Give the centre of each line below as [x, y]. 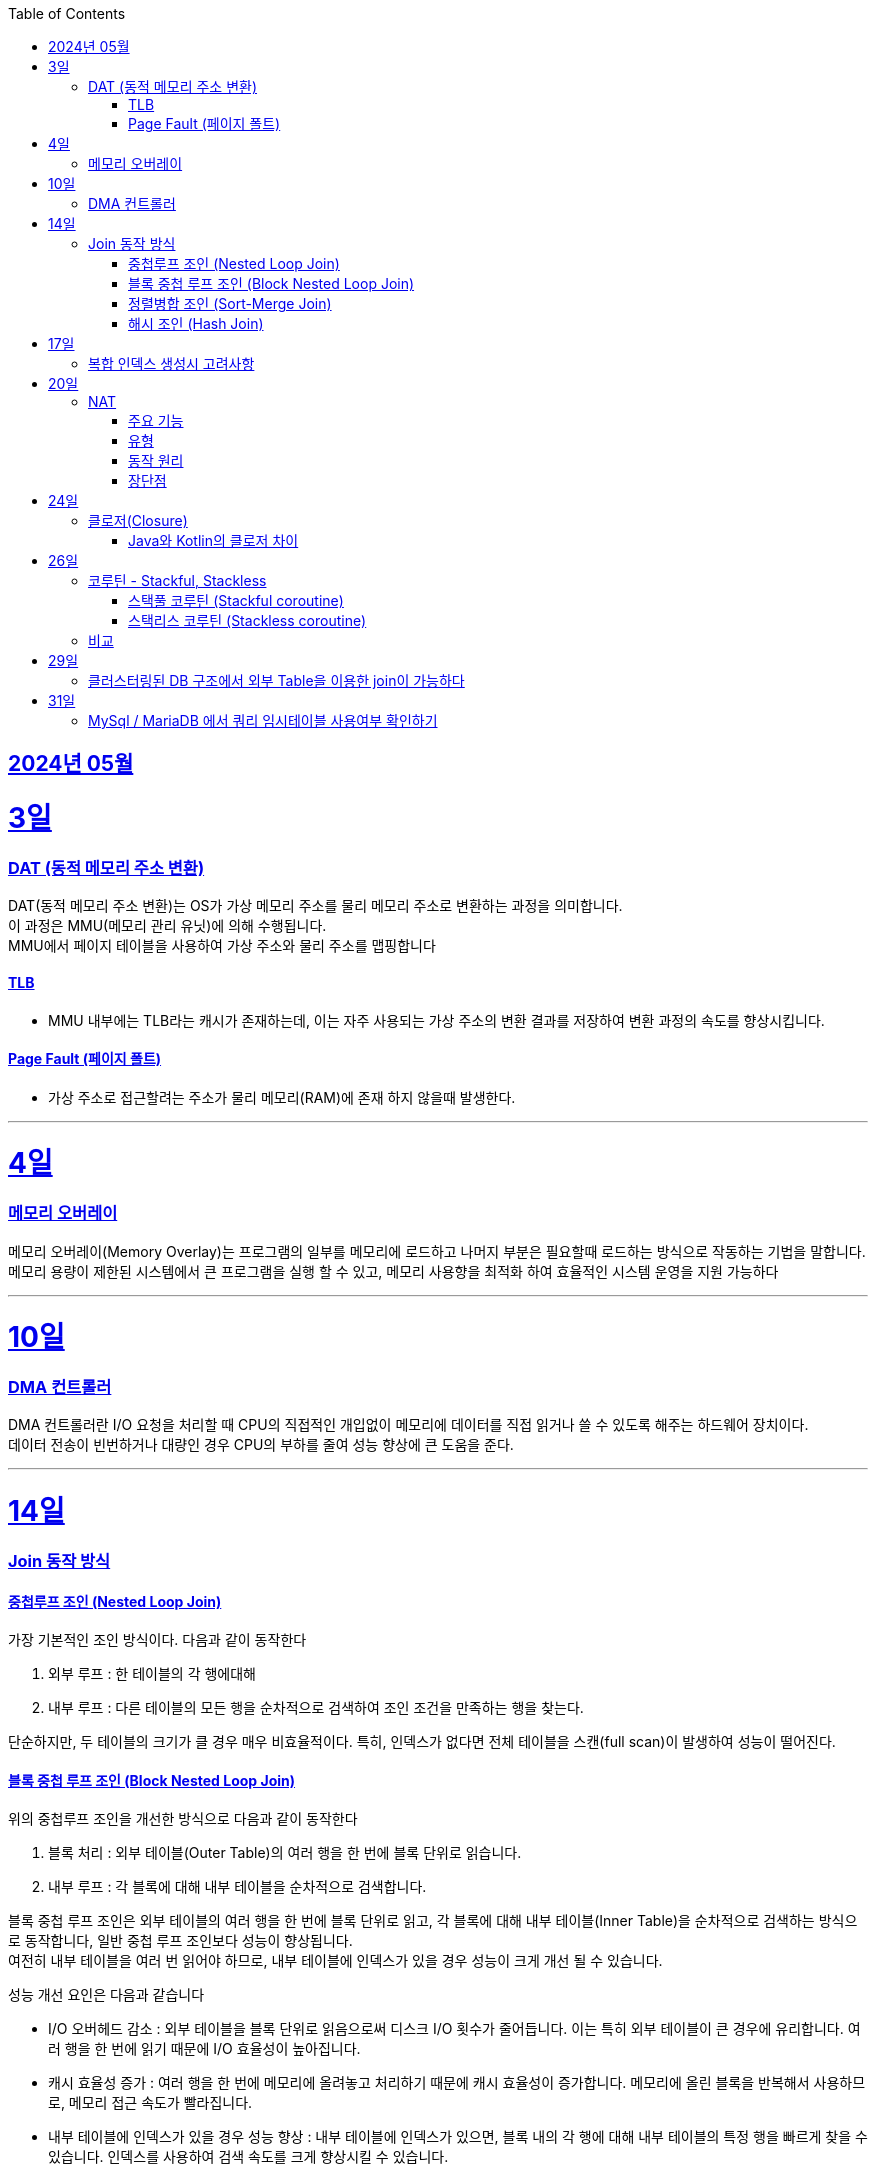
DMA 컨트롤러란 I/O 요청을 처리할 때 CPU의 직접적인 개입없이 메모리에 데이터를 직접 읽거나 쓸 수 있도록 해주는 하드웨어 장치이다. [408, 1425]
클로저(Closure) [138, 520]
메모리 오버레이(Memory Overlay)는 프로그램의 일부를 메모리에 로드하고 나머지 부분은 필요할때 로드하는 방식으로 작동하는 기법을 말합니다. [437, 1251]
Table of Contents [67, 13]
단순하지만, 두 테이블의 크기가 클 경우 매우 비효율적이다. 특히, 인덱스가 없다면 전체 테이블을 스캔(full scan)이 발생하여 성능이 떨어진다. [422, 1742]
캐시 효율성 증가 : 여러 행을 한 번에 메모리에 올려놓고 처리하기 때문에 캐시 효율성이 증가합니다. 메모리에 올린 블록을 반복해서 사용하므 [457, 2083]
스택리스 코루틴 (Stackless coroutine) [247, 620]
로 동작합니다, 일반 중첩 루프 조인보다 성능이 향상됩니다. [180, 1941]
